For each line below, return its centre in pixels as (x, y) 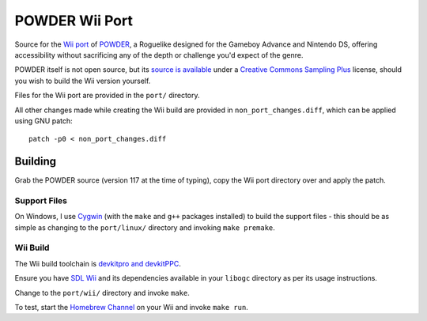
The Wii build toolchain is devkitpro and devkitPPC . (98, 263)
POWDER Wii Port (74, 21)
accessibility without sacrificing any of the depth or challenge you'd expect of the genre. (159, 55)
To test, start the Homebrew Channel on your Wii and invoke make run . (131, 308)
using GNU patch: (43, 121)
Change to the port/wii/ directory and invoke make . (102, 293)
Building (36, 162)
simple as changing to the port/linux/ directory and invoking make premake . (145, 227)
